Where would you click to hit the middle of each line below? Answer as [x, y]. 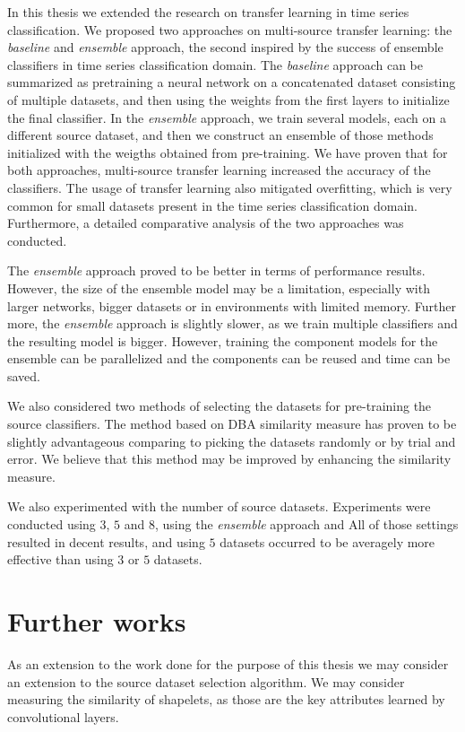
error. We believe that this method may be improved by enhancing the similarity [229, 459]
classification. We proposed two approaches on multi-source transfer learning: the [230, 29]
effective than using [60, 559]
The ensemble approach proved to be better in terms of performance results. [216, 270]
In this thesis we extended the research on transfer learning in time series [208, 12]
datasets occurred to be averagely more [327, 541]
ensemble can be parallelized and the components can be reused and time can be [229, 358]
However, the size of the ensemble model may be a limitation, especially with [219, 288]
